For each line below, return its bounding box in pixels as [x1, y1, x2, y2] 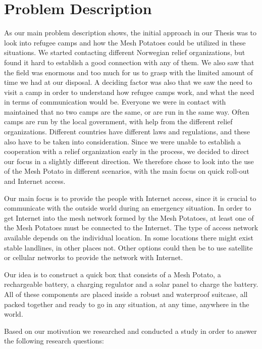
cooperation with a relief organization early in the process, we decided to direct [4, 146, 249, 157]
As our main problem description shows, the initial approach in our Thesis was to [4, 27, 257, 38]
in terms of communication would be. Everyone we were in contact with [4, 96, 226, 107]
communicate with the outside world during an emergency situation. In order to [4, 203, 251, 213]
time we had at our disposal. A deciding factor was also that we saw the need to [4, 77, 252, 87]
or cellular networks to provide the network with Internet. [4, 252, 183, 263]
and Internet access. [4, 176, 66, 186]
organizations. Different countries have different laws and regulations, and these [4, 126, 250, 137]
